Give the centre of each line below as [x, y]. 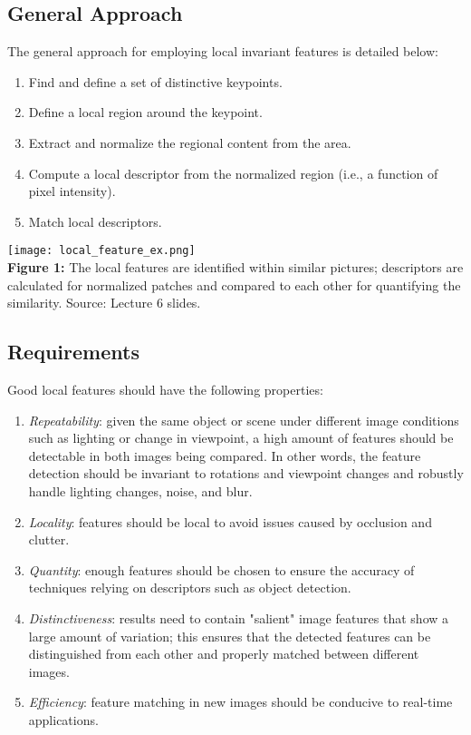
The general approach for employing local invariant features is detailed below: [223, 51]
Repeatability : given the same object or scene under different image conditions [244, 420]
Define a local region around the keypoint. [145, 112]
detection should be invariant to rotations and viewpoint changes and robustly [246, 473]
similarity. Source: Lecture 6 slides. [104, 303]
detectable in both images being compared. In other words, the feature [225, 455]
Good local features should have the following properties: [165, 389]
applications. [63, 719]
